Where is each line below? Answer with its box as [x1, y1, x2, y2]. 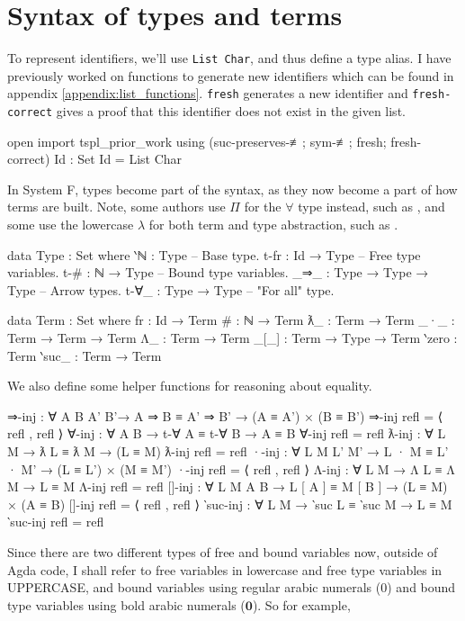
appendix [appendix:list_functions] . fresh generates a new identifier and [7, 84, 408, 103]
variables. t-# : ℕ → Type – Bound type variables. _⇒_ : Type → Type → [7, 263, 429, 282]
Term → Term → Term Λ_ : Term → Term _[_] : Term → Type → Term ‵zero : [7, 328, 458, 347]
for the [244, 197, 282, 216]
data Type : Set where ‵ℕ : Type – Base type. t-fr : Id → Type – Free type [7, 245, 421, 264]
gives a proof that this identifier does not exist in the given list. [56, 102, 406, 121]
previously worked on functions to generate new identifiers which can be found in [7, 66, 454, 85]
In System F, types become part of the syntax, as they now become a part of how [7, 179, 458, 198]
